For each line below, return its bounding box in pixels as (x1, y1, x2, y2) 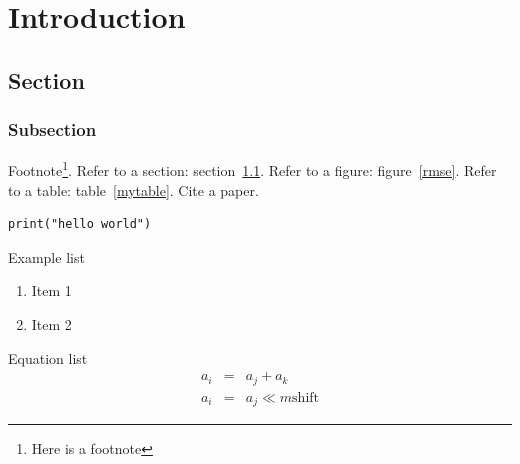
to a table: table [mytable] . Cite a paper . (8, 179, 259, 200)
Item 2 (31, 314, 72, 334)
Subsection (8, 117, 97, 142)
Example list (8, 246, 85, 267)
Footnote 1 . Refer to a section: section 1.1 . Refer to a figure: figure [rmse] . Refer (8, 157, 497, 181)
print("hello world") (8, 217, 152, 232)
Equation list (8, 347, 88, 368)
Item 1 (31, 280, 72, 301)
